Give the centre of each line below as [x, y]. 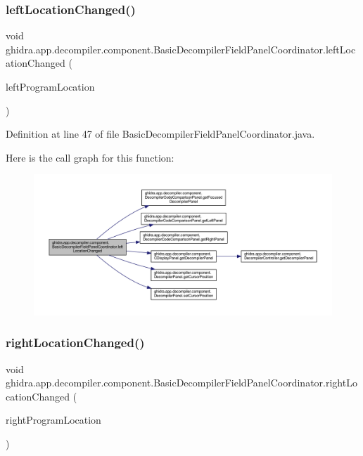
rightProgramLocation [53, 420]
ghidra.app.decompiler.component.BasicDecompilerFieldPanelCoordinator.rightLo [181, 383]
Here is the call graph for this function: [90, 157]
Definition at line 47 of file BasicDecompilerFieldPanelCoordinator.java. [160, 134]
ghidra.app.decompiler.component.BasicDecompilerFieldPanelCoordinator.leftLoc [181, 49]
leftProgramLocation [50, 86]
